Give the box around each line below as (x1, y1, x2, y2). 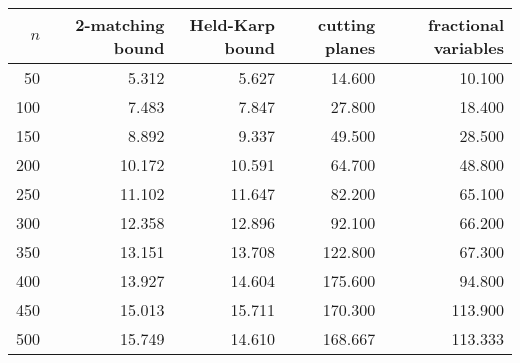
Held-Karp (189, 13, 275, 36)
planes (325, 36, 376, 59)
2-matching (75, 13, 165, 36)
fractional (427, 13, 504, 36)
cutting (318, 13, 376, 36)
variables (433, 36, 504, 59)
